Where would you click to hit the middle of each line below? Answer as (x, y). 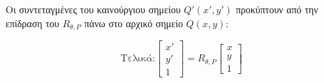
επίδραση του (32, 23)
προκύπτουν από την (277, 9)
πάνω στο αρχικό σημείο (133, 23)
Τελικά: (138, 59)
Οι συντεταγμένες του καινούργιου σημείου (93, 9)
